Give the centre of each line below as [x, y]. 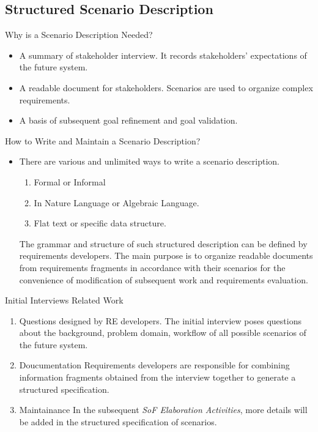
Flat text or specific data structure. [100, 223]
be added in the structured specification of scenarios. [118, 421]
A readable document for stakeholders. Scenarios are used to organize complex [166, 87]
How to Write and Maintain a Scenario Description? [103, 140]
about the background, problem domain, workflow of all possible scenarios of [163, 333]
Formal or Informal [70, 181]
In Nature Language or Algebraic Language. [116, 202]
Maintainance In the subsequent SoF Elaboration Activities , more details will [163, 410]
